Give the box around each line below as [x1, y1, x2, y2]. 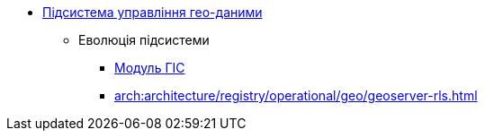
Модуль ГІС [114, 60, 185, 75]
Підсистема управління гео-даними [42, 4, 263, 20]
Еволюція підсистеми [78, 32, 210, 47]
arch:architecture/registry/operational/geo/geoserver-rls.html [114, 88, 478, 103]
